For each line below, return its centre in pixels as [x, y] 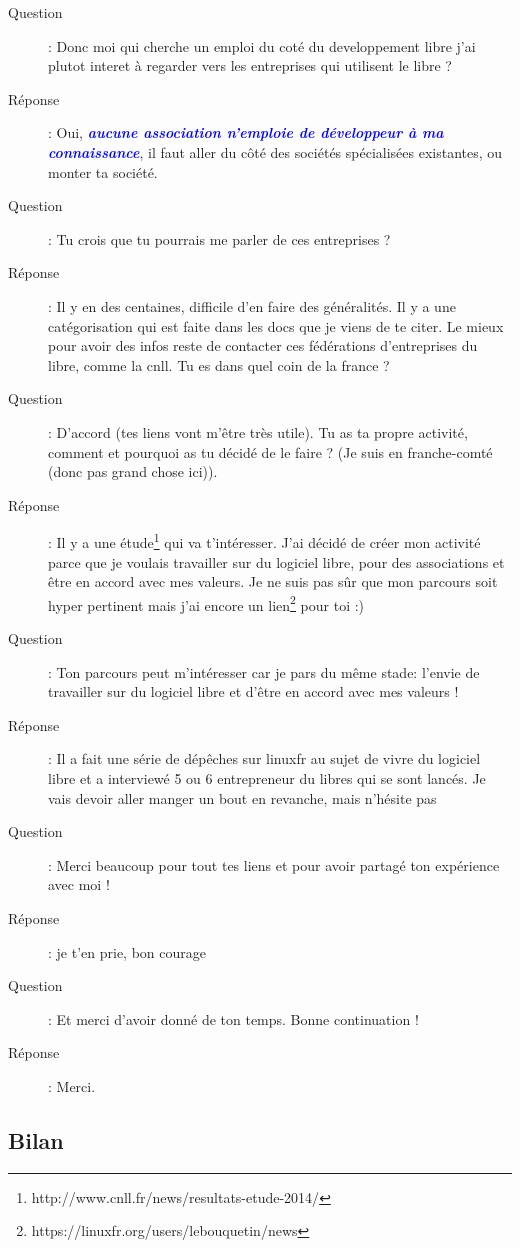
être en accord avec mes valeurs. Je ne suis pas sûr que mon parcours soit [273, 581]
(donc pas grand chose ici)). [133, 471]
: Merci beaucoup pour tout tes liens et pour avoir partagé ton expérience [274, 864]
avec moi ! [79, 884]
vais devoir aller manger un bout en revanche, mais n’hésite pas [242, 797]
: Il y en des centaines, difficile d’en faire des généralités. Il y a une [252, 305]
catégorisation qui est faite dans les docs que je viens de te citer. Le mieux [276, 325]
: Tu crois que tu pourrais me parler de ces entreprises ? [219, 238]
